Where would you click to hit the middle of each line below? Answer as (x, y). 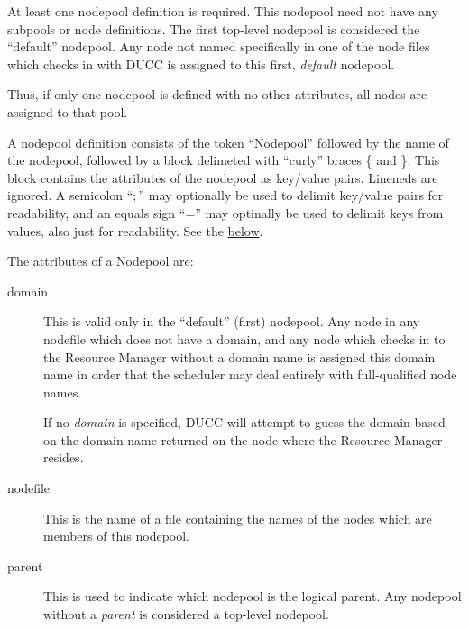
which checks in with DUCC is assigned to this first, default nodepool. (201, 64)
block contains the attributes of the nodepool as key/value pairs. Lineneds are (223, 177)
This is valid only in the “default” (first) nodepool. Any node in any (232, 321)
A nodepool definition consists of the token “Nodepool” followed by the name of (228, 142)
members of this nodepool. (116, 536)
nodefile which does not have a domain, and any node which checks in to (244, 338)
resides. (64, 457)
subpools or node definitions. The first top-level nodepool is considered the (214, 28)
